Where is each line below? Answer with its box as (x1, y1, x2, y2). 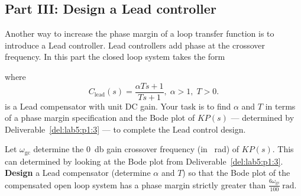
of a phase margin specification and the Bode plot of (5, 111, 195, 124)
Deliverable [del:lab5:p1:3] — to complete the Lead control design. (5, 123, 246, 135)
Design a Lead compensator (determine (5, 166, 151, 179)
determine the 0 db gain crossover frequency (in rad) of (33, 143, 239, 155)
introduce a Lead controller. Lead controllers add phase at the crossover (5, 38, 266, 51)
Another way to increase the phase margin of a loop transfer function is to (5, 27, 274, 40)
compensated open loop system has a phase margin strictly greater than (5, 178, 266, 191)
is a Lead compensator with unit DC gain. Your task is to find (5, 99, 231, 112)
